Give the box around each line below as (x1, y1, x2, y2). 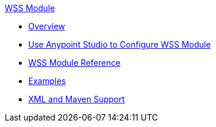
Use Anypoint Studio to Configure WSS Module (28, 39, 211, 49)
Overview (28, 21, 65, 31)
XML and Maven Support (28, 94, 125, 104)
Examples (28, 76, 66, 86)
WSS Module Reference (28, 58, 121, 68)
